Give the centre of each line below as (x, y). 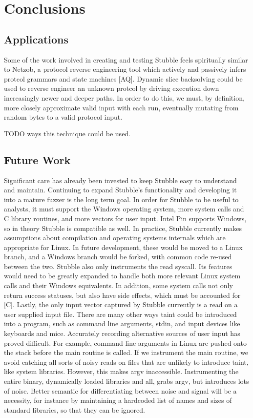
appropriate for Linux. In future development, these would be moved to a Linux (123, 247)
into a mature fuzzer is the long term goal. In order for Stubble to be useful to (121, 199)
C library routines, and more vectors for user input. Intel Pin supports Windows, (125, 218)
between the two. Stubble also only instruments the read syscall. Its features (118, 266)
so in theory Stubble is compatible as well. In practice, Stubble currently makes (123, 228)
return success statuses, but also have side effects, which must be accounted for (122, 295)
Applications (36, 39)
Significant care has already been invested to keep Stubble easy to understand (120, 180)
